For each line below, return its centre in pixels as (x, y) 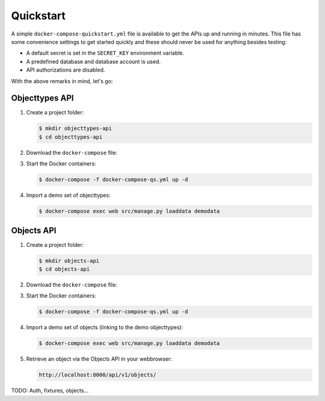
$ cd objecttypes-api (71, 137)
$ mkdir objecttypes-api (76, 129)
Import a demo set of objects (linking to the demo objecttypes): (105, 328)
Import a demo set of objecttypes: (68, 195)
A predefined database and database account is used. (93, 61)
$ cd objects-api (64, 269)
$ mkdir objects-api (69, 261)
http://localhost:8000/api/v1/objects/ (97, 375)
